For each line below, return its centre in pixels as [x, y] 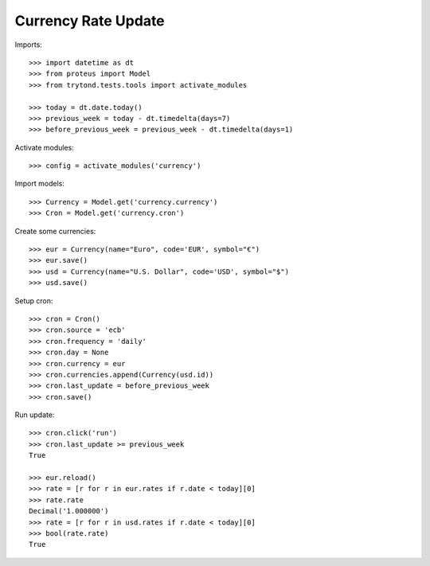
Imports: [29, 45]
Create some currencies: [55, 231]
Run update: [35, 415]
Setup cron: [34, 301]
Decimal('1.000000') [69, 511]
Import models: [40, 184]
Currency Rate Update [90, 21]
